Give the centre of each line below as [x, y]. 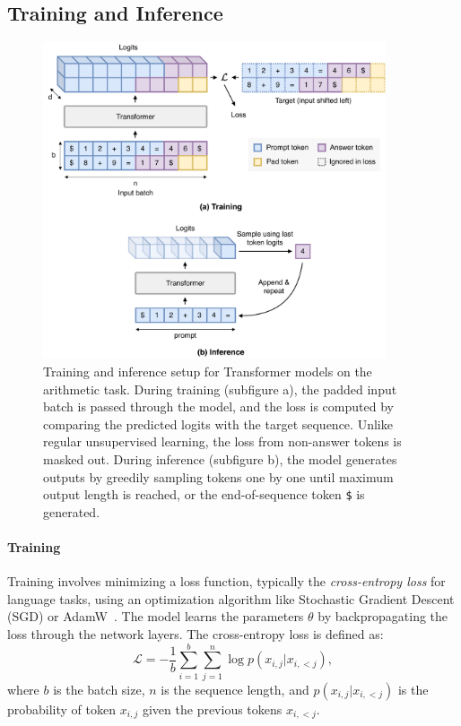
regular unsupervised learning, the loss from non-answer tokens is [222, 441]
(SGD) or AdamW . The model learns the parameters [156, 616]
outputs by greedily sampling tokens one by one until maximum [218, 476]
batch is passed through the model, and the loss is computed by [218, 406]
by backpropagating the [383, 616]
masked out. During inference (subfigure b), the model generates [220, 459]
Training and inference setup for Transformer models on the [208, 372]
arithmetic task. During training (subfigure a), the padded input [220, 389]
